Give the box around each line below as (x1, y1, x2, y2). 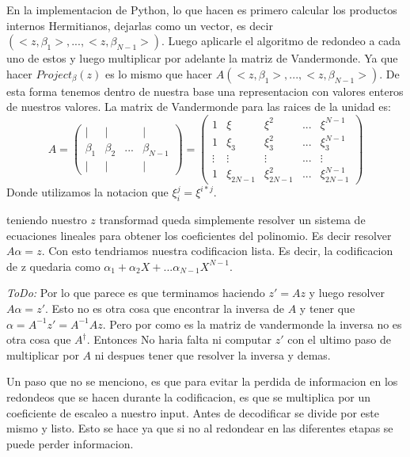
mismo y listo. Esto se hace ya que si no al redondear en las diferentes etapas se (6, 420, 393, 436)
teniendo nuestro (6, 211, 87, 228)
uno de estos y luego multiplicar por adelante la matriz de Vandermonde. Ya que (6, 50, 398, 67)
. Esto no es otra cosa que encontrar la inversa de (45, 300, 285, 317)
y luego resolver (309, 284, 385, 301)
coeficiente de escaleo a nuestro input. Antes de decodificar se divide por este (6, 404, 380, 421)
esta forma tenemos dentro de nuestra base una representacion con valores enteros (6, 82, 404, 99)
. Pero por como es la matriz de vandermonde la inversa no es (102, 315, 402, 332)
